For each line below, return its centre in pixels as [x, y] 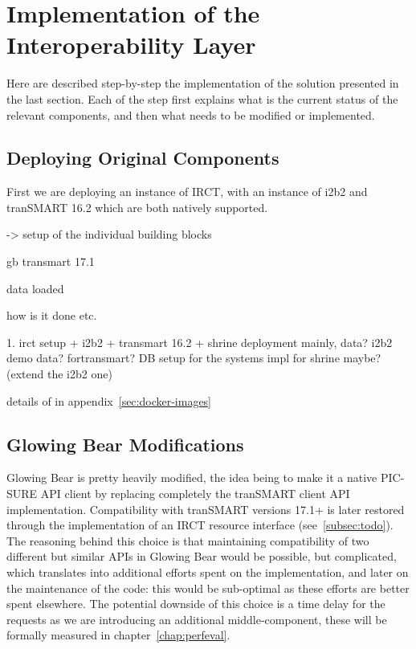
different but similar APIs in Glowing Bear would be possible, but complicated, [202, 556]
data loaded [35, 288]
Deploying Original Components [143, 158]
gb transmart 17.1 [51, 261]
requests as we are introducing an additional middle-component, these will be [197, 619]
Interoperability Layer [131, 45]
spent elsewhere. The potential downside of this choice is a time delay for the [196, 604]
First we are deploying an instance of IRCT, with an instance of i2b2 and [187, 192]
